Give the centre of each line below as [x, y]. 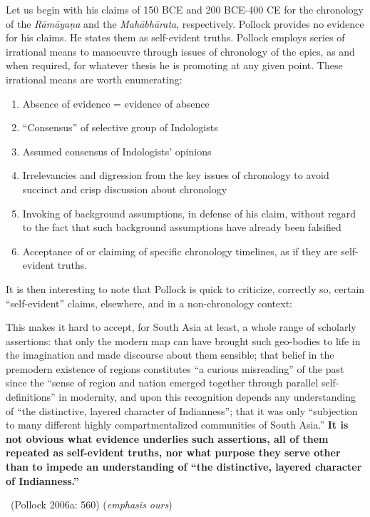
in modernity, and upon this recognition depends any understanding [207, 397]
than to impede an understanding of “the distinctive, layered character [184, 467]
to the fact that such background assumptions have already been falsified [182, 227]
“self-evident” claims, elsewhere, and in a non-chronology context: [149, 303]
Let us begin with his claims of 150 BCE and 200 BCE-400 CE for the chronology [185, 9]
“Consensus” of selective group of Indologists [120, 127]
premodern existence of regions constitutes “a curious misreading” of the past [175, 368]
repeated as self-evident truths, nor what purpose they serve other [173, 452]
